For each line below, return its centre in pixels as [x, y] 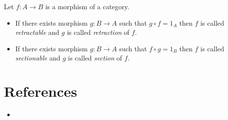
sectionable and [38, 58]
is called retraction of [98, 32]
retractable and [37, 32]
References [41, 91]
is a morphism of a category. [87, 6]
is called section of [95, 58]
